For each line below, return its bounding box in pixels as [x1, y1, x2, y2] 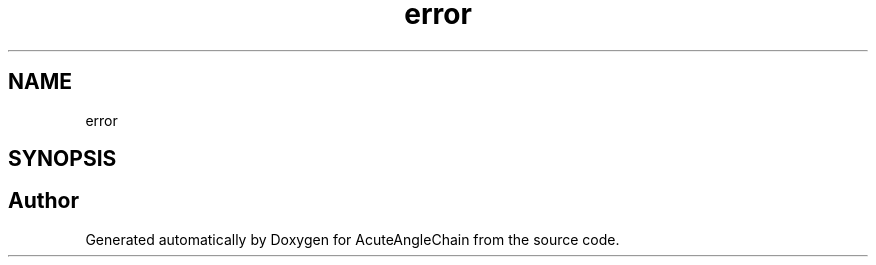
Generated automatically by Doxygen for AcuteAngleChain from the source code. [85, 230, 620, 248]
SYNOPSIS [8, 146, 117, 172]
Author [8, 188, 79, 214]
